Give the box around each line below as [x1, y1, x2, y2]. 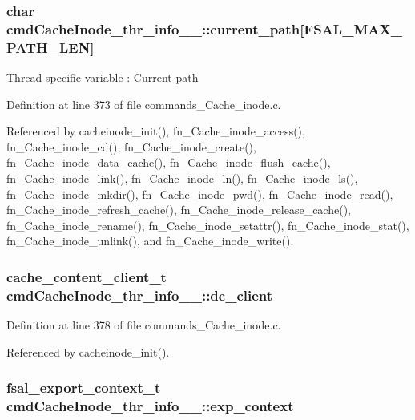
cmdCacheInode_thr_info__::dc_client [6, 285, 273, 305]
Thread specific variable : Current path [6, 69, 199, 86]
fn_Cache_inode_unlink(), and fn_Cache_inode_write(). [6, 232, 294, 249]
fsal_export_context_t [6, 378, 161, 398]
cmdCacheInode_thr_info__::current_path [6, 18, 300, 38]
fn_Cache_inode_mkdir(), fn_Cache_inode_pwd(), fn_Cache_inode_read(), [6, 185, 393, 202]
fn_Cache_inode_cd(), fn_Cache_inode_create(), [6, 138, 256, 155]
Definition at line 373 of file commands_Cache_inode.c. [6, 95, 281, 112]
